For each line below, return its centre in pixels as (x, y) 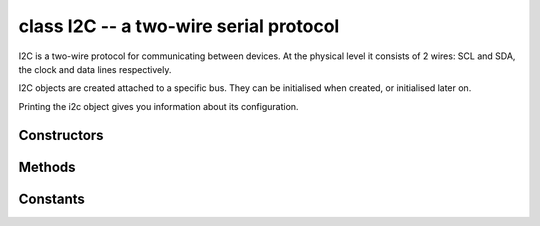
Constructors (61, 135)
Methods (47, 166)
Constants (51, 198)
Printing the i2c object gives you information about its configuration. (158, 106)
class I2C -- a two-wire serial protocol (179, 26)
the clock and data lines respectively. (95, 69)
